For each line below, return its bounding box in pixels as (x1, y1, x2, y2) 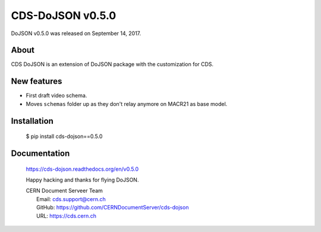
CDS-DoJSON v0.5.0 (11, 9, 117, 22)
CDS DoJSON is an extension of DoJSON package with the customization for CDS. (11, 61, 214, 68)
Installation (11, 116, 53, 126)
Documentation (11, 148, 70, 158)
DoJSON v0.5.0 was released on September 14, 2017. (11, 30, 141, 37)
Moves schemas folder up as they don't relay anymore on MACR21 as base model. (26, 100, 228, 107)
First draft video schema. (26, 92, 87, 99)
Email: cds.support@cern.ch (36, 195, 106, 202)
